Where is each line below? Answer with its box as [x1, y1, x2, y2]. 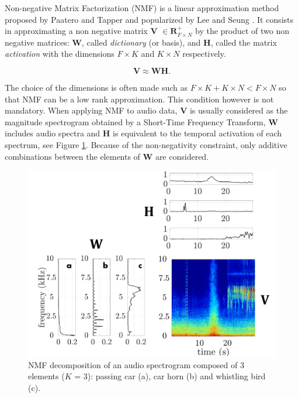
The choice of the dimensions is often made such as [5, 81, 188, 93]
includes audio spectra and [5, 127, 101, 139]
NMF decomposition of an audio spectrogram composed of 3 [28, 358, 244, 370]
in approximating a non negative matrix [5, 25, 148, 37]
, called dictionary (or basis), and [81, 36, 201, 48]
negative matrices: [5, 36, 70, 48]
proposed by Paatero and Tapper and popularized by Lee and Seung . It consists [5, 13, 294, 25]
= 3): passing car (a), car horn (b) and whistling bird [74, 370, 266, 382]
